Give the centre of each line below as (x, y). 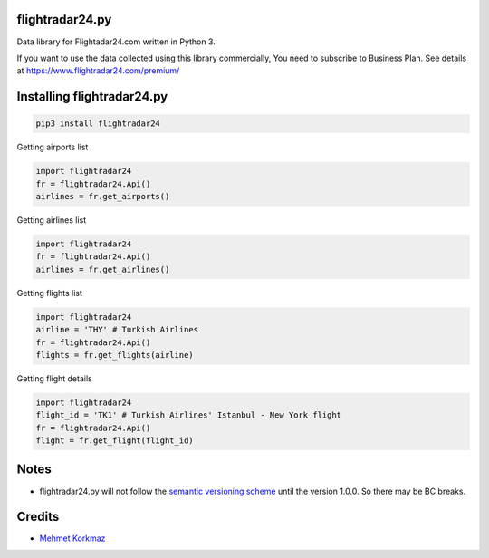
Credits (38, 517)
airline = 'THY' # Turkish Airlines (117, 330)
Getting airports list (53, 147)
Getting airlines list (51, 220)
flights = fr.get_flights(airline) (115, 355)
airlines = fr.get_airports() (103, 197)
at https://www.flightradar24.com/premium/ (98, 71)
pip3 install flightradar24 (98, 124)
